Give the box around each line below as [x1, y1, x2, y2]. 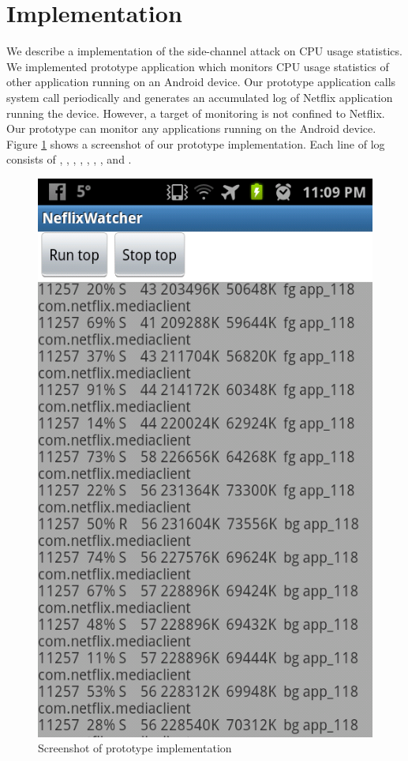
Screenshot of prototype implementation [38, 740, 232, 756]
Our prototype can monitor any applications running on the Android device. [6, 120, 376, 137]
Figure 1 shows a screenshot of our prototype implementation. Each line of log [6, 135, 385, 152]
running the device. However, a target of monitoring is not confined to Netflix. [6, 104, 385, 121]
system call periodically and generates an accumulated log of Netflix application [6, 89, 393, 105]
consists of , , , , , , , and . [6, 151, 132, 168]
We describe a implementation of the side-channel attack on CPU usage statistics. [6, 43, 402, 59]
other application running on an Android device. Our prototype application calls [6, 73, 396, 90]
